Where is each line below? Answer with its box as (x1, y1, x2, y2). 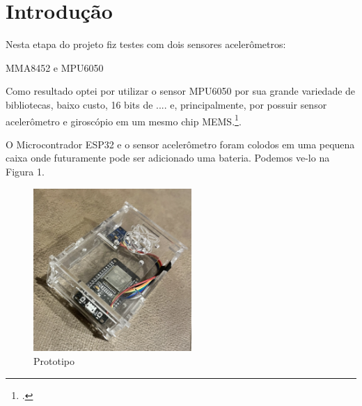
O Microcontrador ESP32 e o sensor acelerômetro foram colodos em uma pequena (6, 136, 355, 151)
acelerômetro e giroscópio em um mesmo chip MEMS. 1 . (6, 111, 242, 128)
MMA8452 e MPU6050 (6, 60, 104, 75)
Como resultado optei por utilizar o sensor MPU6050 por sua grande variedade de (6, 84, 356, 98)
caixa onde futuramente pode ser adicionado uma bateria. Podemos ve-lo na (6, 150, 330, 165)
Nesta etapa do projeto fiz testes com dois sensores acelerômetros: (6, 37, 286, 52)
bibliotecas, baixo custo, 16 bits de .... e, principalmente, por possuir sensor (6, 97, 327, 111)
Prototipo (33, 353, 74, 368)
